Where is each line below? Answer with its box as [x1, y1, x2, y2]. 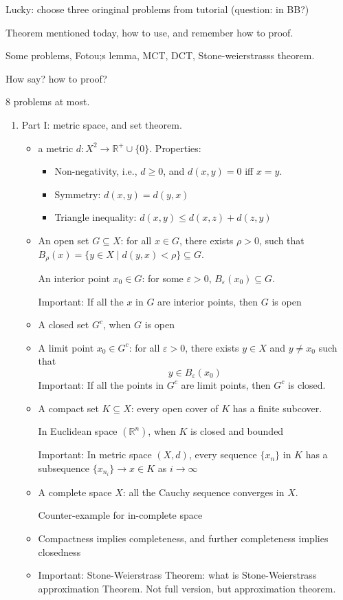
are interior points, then [157, 294, 258, 308]
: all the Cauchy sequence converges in [122, 484, 285, 499]
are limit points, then [181, 377, 271, 392]
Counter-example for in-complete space [38, 508, 203, 522]
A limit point [38, 340, 94, 354]
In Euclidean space [38, 424, 118, 438]
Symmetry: [54, 186, 101, 201]
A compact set [38, 400, 99, 415]
